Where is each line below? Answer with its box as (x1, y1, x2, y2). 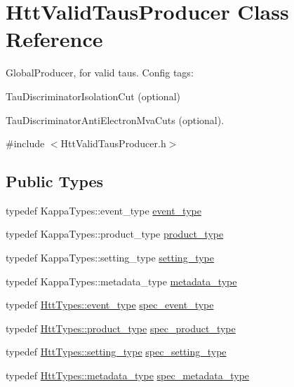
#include (6, 136, 45, 151)
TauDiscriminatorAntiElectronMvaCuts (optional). (6, 112, 225, 127)
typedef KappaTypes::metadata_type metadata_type (6, 273, 237, 288)
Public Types (6, 170, 104, 192)
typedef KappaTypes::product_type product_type (6, 226, 224, 241)
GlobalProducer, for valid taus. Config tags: (6, 65, 194, 80)
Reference (6, 25, 103, 53)
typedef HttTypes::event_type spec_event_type (6, 297, 214, 312)
